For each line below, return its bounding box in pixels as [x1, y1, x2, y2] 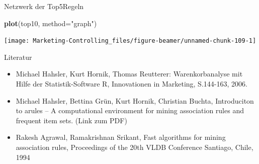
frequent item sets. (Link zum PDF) [16, 115, 127, 125]
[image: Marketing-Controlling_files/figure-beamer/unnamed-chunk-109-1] [4, 37, 256, 45]
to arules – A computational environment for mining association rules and [16, 105, 244, 116]
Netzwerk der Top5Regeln [4, 1, 84, 11]
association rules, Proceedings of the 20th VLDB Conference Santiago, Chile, [16, 142, 253, 152]
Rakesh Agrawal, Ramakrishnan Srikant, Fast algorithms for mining [16, 132, 226, 142]
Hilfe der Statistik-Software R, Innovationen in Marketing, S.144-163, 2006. [16, 78, 247, 89]
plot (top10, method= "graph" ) [4, 18, 97, 28]
